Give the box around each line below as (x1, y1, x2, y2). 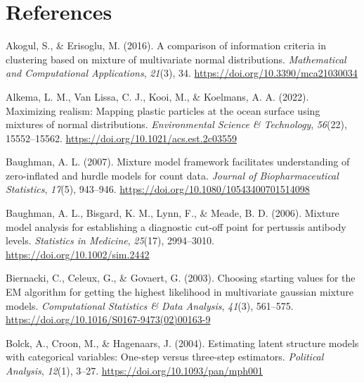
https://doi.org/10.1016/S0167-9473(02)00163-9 (6, 312, 211, 327)
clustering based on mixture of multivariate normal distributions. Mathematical (6, 51, 346, 66)
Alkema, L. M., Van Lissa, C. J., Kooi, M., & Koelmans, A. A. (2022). (6, 89, 309, 103)
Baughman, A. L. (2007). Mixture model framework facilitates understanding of (6, 154, 350, 169)
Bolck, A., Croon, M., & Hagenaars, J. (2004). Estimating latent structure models (6, 335, 359, 350)
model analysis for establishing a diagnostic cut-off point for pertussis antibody (6, 219, 346, 234)
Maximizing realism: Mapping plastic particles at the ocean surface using (6, 103, 320, 118)
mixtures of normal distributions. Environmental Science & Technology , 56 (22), (6, 117, 347, 132)
